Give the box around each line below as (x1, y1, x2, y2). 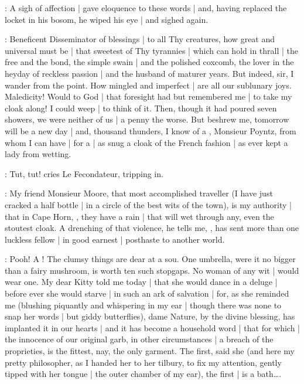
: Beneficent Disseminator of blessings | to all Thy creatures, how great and (5, 33, 275, 45)
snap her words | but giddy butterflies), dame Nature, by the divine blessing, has (5, 310, 295, 322)
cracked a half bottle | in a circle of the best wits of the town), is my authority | (5, 198, 292, 210)
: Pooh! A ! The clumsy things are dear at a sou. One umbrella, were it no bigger (5, 253, 296, 265)
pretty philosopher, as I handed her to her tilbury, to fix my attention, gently (5, 356, 282, 368)
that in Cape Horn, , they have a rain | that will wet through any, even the (5, 210, 274, 222)
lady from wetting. (5, 148, 71, 160)
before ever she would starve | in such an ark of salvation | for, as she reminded (5, 287, 289, 300)
